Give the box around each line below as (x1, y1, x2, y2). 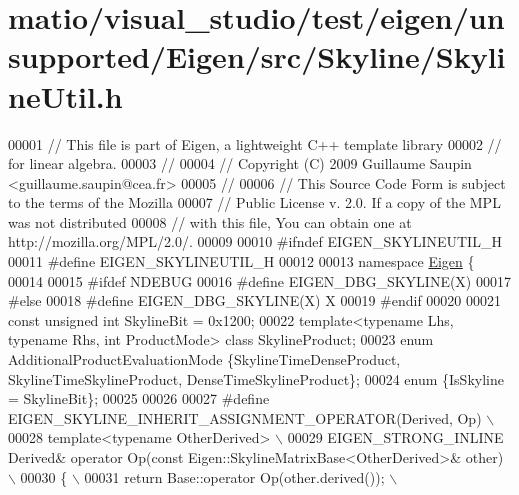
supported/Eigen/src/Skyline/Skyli (8, 36, 506, 77)
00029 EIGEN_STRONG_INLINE (287, 427, 504, 448)
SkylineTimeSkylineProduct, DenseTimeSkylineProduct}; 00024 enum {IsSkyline (8, 368, 504, 389)
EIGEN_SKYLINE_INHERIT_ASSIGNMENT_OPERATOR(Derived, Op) (8, 407, 482, 428)
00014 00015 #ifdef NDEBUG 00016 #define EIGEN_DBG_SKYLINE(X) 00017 (8, 270, 511, 291)
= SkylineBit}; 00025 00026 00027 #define (8, 388, 270, 409)
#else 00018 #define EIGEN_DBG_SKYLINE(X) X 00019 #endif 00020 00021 (8, 290, 502, 311)
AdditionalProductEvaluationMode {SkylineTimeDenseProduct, (8, 349, 401, 370)
